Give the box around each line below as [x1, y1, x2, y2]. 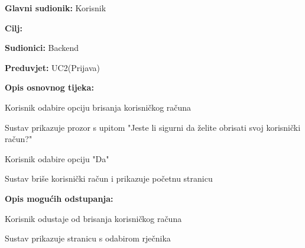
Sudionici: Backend [5, 41, 79, 54]
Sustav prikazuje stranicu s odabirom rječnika [5, 232, 171, 244]
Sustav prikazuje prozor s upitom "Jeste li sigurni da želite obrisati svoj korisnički [5, 121, 301, 133]
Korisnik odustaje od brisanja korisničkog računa [5, 212, 182, 224]
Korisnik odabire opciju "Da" [5, 152, 109, 165]
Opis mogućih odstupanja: [5, 192, 113, 204]
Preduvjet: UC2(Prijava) [5, 61, 100, 73]
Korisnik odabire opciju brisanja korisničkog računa [5, 101, 192, 113]
